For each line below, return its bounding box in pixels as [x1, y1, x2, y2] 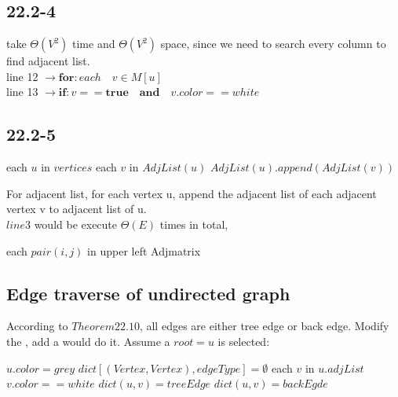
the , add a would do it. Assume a [6, 333, 170, 349]
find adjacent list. [6, 53, 90, 69]
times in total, [159, 215, 228, 232]
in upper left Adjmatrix [87, 242, 201, 259]
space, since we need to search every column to [160, 35, 386, 52]
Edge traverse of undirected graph [6, 281, 290, 305]
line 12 [6, 68, 38, 84]
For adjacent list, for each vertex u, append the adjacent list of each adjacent [6, 185, 377, 201]
